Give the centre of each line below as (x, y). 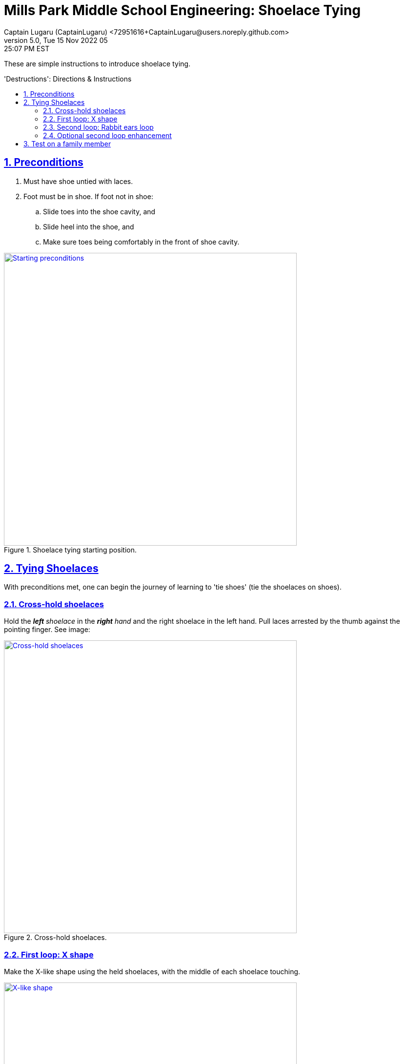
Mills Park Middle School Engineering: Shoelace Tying (182, 10)
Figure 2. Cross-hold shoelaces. (55, 938)
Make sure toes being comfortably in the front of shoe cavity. (141, 242)
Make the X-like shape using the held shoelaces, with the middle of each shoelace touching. (152, 971)
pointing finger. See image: (47, 630)
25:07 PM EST (27, 48)
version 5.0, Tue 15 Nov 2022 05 (56, 40)
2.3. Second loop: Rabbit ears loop (98, 127)
